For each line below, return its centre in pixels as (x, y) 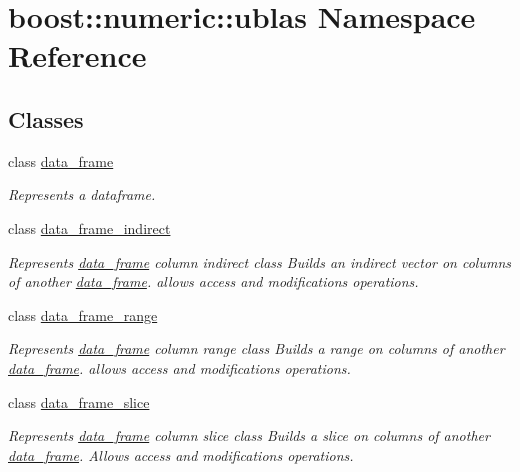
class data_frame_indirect (89, 227)
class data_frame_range (83, 314)
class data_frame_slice (79, 401)
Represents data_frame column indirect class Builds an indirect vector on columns (260, 261)
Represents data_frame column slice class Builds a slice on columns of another (249, 435)
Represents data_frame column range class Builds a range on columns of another (256, 348)
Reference (77, 55)
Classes (46, 118)
